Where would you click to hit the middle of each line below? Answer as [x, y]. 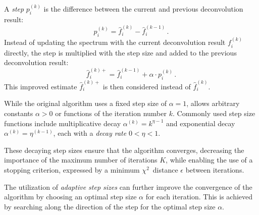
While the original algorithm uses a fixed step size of [85, 103]
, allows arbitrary [213, 103]
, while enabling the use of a [209, 160]
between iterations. [215, 169]
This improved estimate [41, 86]
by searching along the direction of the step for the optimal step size [110, 206]
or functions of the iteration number [111, 113]
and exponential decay [200, 123]
